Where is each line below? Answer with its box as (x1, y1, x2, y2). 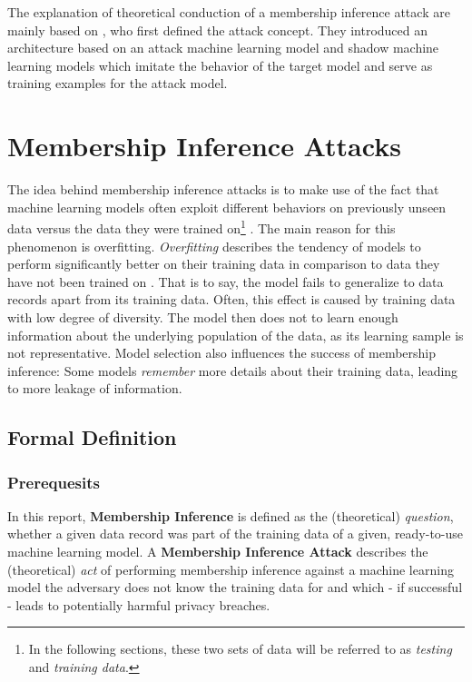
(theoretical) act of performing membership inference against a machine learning (7, 559, 454, 578)
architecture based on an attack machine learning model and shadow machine (7, 38, 439, 57)
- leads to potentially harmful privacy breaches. (7, 595, 270, 614)
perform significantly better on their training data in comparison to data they (7, 254, 440, 273)
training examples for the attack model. (7, 74, 228, 93)
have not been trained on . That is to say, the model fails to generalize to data (7, 272, 444, 291)
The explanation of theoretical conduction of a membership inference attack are (7, 3, 450, 21)
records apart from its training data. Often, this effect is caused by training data (7, 290, 456, 309)
